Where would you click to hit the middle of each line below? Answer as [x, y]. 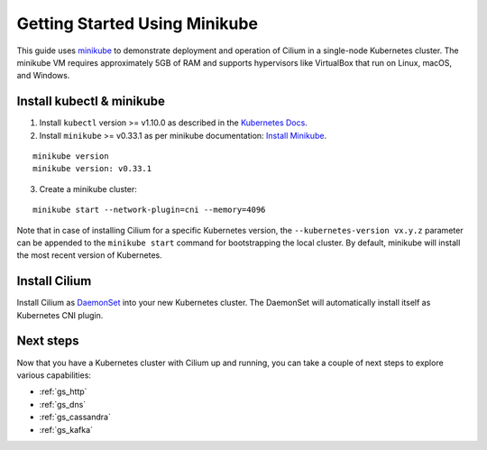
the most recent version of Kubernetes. [89, 255]
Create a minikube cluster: [88, 188]
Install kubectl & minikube [91, 101]
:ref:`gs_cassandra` [75, 417]
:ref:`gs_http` [63, 391]
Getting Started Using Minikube [138, 23]
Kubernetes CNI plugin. [60, 315]
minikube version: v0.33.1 [92, 169]
